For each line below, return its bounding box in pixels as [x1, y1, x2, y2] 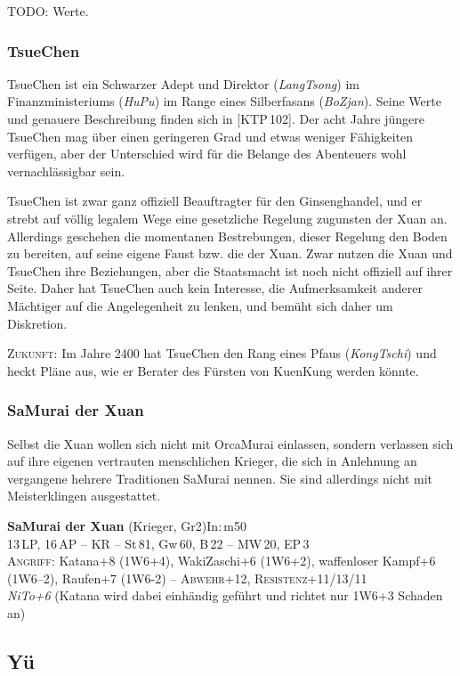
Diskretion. [7, 314, 68, 332]
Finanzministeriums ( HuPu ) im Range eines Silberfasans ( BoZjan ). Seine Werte [7, 92, 441, 110]
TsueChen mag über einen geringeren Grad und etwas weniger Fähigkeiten [7, 126, 414, 145]
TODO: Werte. [7, 2, 89, 20]
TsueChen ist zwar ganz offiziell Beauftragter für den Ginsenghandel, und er [7, 191, 423, 210]
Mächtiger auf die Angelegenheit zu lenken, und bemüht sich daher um [7, 296, 393, 314]
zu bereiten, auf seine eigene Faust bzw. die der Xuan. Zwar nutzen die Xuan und [7, 244, 453, 263]
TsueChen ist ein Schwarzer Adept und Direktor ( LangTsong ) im [7, 74, 359, 93]
